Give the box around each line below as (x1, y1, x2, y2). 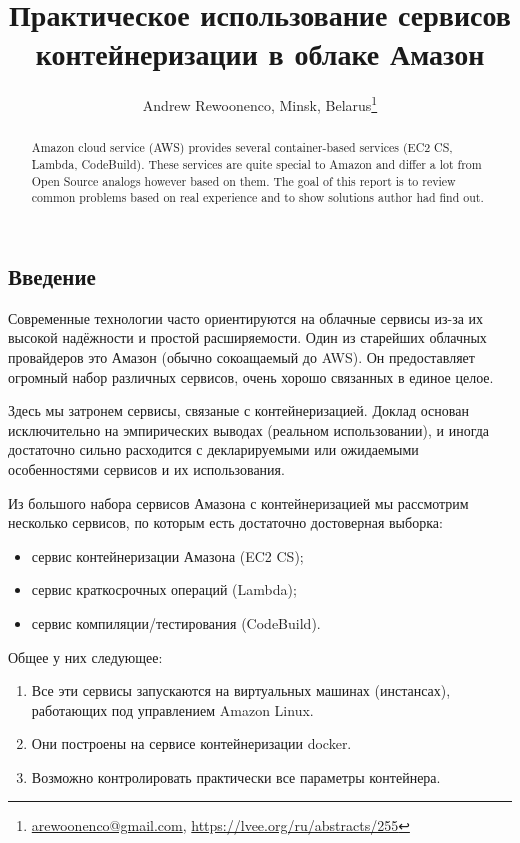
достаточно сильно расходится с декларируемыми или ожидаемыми (8, 439, 419, 460)
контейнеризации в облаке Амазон (35, 33, 485, 74)
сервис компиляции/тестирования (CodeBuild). (31, 612, 321, 633)
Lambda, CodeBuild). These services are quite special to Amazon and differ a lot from (31, 156, 482, 173)
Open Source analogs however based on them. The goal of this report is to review (31, 172, 456, 189)
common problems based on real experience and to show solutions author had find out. (31, 189, 484, 206)
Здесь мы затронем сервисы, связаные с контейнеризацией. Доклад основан (8, 400, 469, 421)
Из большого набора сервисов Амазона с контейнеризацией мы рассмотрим (8, 492, 469, 513)
